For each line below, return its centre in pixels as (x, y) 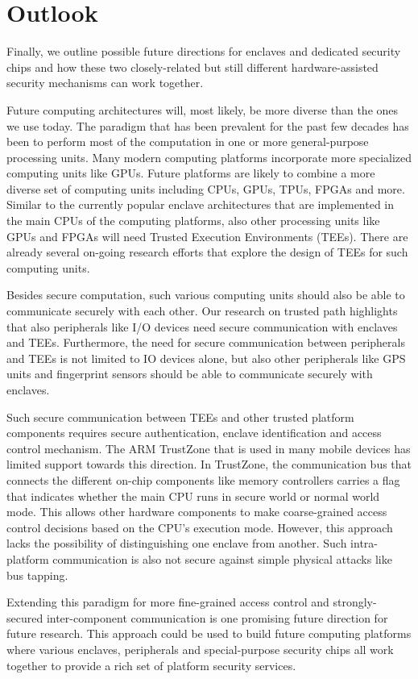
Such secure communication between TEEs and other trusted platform (180, 417)
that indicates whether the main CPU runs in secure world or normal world (193, 496)
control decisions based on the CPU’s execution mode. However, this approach (200, 527)
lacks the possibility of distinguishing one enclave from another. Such (177, 543)
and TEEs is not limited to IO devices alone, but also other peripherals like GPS (206, 358)
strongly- (355, 602)
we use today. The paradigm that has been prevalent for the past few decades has (208, 125)
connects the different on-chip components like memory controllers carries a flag (203, 479)
